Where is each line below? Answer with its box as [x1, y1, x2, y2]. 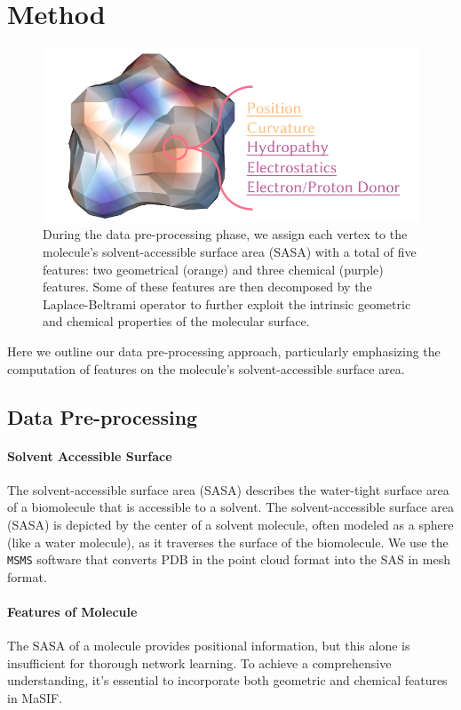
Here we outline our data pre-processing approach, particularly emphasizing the [7, 342, 441, 361]
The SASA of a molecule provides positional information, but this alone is [7, 636, 410, 655]
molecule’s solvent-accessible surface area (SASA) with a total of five [43, 243, 417, 261]
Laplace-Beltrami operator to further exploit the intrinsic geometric [43, 294, 411, 313]
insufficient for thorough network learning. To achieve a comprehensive [7, 653, 392, 672]
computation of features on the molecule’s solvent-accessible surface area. [7, 359, 405, 378]
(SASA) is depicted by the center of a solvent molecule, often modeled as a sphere [7, 515, 454, 533]
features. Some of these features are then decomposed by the [43, 277, 372, 296]
